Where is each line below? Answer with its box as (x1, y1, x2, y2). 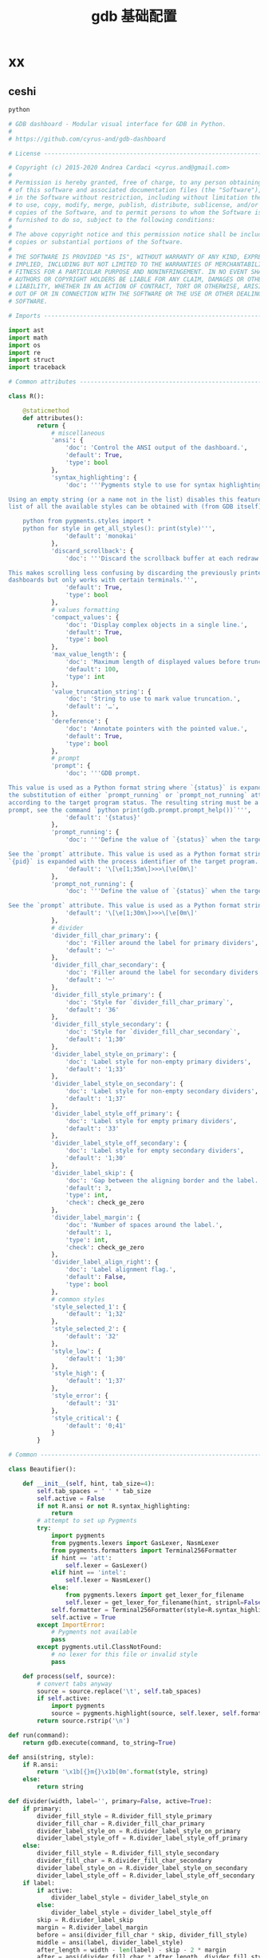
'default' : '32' (65, 1332, 120, 1340)
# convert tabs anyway (37, 1679, 112, 1688)
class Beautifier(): (8, 1465, 77, 1473)
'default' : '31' (65, 1399, 120, 1407)
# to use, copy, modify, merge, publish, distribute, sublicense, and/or (8, 201, 259, 209)
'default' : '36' (65, 1006, 120, 1014)
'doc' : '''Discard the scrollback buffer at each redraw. (65, 554, 262, 562)
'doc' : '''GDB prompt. (65, 769, 141, 777)
